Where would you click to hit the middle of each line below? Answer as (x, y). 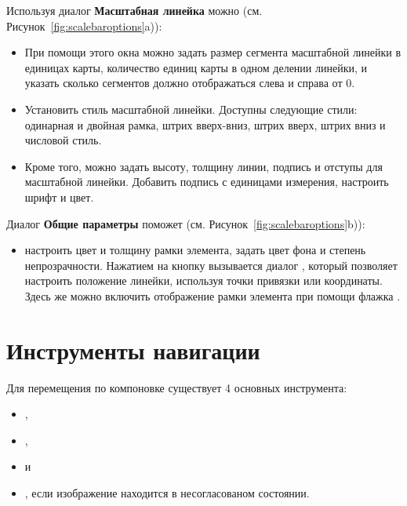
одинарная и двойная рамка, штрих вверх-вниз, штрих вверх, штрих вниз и (205, 124)
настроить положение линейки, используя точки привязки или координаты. (203, 280)
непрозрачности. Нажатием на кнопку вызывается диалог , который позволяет (211, 265)
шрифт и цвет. (59, 197)
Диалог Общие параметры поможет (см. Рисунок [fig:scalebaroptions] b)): (186, 223)
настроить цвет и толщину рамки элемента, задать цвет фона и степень (195, 250)
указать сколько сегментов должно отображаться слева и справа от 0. (190, 83)
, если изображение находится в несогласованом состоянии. (167, 493)
